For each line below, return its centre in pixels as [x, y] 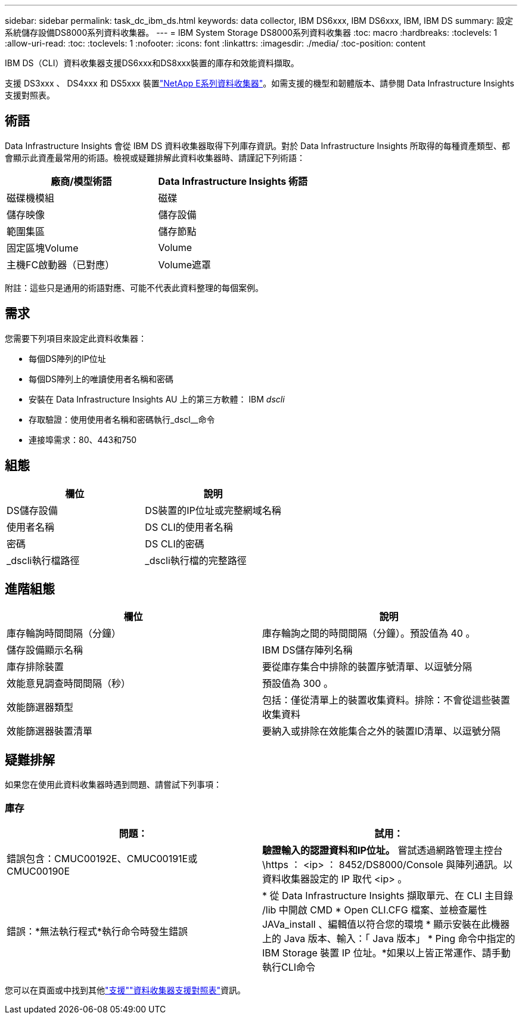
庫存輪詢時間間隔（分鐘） [64, 634]
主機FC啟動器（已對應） [61, 264]
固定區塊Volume [43, 248]
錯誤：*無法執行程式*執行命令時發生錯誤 [97, 931]
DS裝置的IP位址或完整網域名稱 [213, 510]
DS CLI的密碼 [175, 543]
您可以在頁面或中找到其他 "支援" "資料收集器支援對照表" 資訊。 [125, 990]
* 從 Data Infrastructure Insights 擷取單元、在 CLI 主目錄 [388, 895]
